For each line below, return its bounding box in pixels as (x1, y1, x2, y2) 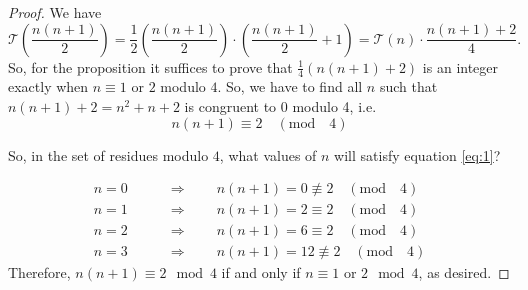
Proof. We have (8, 2, 102, 22)
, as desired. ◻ (418, 262, 510, 283)
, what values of (219, 144, 317, 165)
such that (379, 76, 438, 97)
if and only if (221, 262, 301, 283)
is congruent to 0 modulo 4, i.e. (184, 96, 377, 117)
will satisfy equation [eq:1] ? (334, 144, 501, 165)
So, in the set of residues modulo (8, 144, 209, 165)
